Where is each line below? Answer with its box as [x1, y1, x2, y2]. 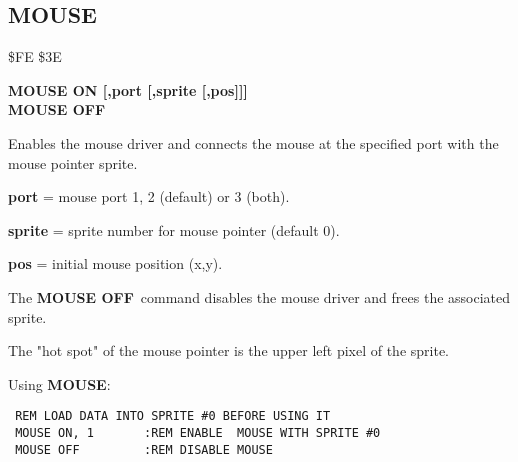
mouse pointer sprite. [8, 152, 138, 173]
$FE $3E [8, 46, 62, 67]
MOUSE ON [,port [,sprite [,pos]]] [8, 79, 248, 100]
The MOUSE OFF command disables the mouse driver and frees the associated [8, 286, 511, 307]
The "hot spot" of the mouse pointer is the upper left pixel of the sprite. [8, 340, 450, 361]
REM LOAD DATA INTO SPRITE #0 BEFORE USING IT [15, 409, 331, 424]
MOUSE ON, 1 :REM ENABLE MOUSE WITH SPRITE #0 [15, 425, 381, 440]
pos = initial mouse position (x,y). [8, 253, 223, 274]
